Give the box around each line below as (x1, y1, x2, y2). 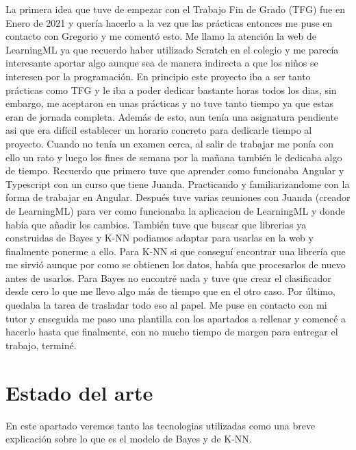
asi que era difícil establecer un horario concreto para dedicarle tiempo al (5, 123, 312, 137)
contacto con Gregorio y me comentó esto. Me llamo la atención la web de (5, 29, 317, 43)
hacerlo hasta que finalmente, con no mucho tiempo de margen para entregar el (5, 324, 338, 339)
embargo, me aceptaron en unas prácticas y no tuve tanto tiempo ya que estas (5, 96, 334, 110)
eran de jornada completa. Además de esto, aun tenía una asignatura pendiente (5, 109, 339, 123)
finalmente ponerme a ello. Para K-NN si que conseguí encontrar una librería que (5, 244, 346, 258)
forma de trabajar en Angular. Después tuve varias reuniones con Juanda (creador (5, 190, 351, 204)
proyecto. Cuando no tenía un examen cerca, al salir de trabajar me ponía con (5, 136, 333, 150)
